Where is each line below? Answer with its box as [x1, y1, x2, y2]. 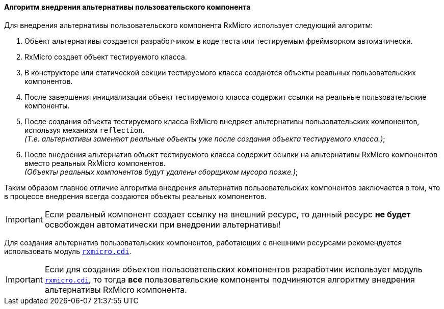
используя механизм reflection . [24, 125, 145, 134]
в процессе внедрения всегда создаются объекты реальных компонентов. [4, 191, 267, 201]
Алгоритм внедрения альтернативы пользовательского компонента [4, 3, 251, 11]
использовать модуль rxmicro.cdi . [4, 246, 132, 256]
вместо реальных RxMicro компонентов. [24, 158, 166, 167]
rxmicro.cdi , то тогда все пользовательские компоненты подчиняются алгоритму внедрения [44, 274, 415, 285]
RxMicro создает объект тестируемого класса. [24, 52, 187, 61]
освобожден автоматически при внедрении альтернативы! [44, 219, 281, 230]
